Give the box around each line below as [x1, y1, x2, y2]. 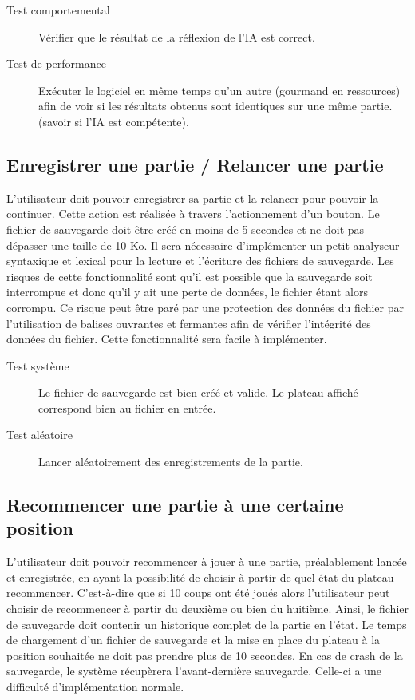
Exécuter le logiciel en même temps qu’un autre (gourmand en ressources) [38, 81, 401, 98]
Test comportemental [6, 2, 110, 18]
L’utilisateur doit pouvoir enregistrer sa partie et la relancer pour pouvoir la [6, 189, 379, 206]
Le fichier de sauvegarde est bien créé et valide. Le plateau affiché [38, 384, 358, 401]
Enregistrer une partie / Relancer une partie [6, 152, 384, 176]
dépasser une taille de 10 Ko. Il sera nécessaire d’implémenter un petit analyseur [6, 236, 400, 253]
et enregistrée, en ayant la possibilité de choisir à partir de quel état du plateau [6, 568, 394, 585]
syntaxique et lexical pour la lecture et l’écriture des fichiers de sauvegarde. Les [6, 252, 394, 269]
